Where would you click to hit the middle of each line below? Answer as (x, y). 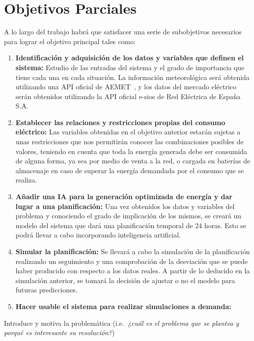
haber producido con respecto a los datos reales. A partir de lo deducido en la (133, 271)
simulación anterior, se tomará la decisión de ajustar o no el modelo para (125, 280)
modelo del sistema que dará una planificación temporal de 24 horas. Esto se (131, 225)
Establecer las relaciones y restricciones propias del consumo (120, 122)
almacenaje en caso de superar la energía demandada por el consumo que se (130, 170)
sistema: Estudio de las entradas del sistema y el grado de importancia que (130, 67)
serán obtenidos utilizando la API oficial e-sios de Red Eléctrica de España (128, 96)
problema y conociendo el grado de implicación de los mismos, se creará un (128, 216)
